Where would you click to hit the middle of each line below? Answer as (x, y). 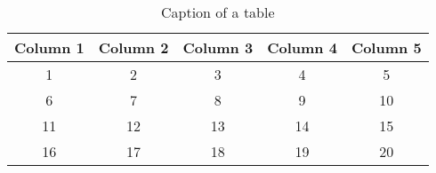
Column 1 (49, 47)
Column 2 (133, 47)
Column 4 (302, 47)
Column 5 (386, 47)
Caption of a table (218, 12)
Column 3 (218, 47)
